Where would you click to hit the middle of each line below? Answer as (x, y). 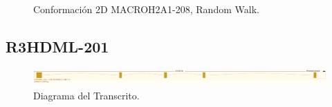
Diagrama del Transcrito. (86, 95)
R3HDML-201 (57, 46)
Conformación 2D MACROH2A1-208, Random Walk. (146, 9)
